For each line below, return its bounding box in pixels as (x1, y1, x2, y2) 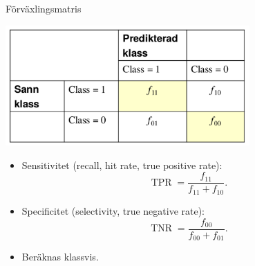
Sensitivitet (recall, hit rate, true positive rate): (21, 157, 223, 172)
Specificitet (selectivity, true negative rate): (21, 203, 205, 218)
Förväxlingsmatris (6, 1, 82, 15)
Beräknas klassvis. (21, 249, 99, 264)
